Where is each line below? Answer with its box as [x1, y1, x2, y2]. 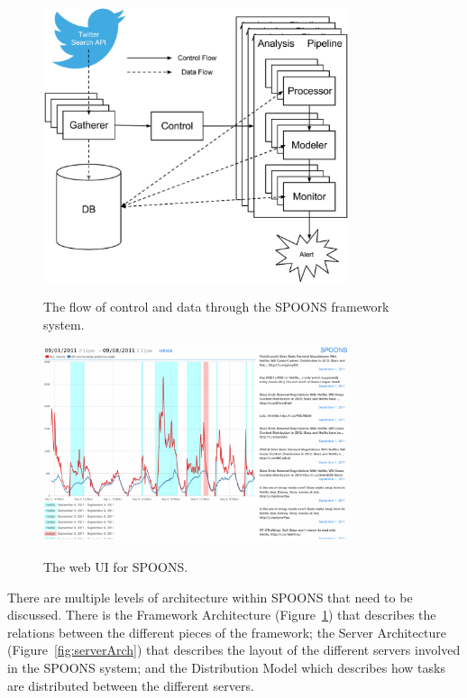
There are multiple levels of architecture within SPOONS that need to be [7, 587, 413, 606]
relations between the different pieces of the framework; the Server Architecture [7, 622, 446, 641]
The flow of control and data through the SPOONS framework [43, 297, 389, 316]
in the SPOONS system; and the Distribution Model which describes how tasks [7, 658, 445, 677]
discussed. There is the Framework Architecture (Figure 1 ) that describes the [7, 605, 436, 624]
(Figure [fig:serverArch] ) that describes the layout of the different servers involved [7, 640, 461, 659]
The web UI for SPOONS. [43, 557, 188, 576]
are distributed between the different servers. [7, 675, 254, 694]
